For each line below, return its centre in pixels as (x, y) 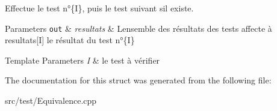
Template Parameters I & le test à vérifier (82, 60)
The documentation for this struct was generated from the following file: (138, 80)
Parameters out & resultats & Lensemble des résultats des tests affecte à (138, 28)
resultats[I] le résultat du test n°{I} (70, 40)
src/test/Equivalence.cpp (51, 100)
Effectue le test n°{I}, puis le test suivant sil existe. (99, 8)
